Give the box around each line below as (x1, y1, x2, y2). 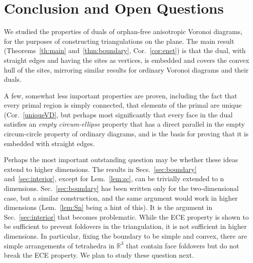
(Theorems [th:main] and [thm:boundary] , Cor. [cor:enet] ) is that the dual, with (4, 45, 246, 56)
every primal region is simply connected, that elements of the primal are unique (4, 100, 242, 110)
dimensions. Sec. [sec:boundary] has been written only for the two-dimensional (4, 183, 239, 193)
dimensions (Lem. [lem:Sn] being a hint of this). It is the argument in (4, 202, 213, 212)
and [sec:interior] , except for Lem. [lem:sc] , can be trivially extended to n (4, 173, 224, 184)
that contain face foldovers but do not (126, 240, 239, 250)
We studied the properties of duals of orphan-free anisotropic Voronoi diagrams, (4, 26, 243, 37)
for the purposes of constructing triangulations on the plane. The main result (4, 36, 234, 46)
